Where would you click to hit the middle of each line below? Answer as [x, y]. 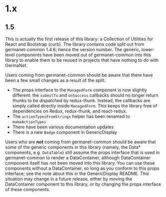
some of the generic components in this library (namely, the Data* [73, 147]
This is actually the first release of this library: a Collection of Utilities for [79, 39]
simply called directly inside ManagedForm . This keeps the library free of [85, 106]
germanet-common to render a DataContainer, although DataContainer [78, 158]
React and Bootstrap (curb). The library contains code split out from [75, 44]
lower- [148, 49]
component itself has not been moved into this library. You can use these [80, 163]
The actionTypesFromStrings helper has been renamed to [71, 116]
